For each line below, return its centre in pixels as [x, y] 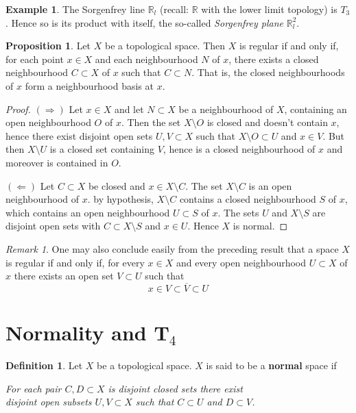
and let [129, 109]
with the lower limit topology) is [269, 9]
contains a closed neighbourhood [248, 199]
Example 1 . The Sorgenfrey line [75, 9]
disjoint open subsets [49, 402]
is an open [270, 185]
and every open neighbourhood [241, 262]
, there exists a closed [274, 59]
